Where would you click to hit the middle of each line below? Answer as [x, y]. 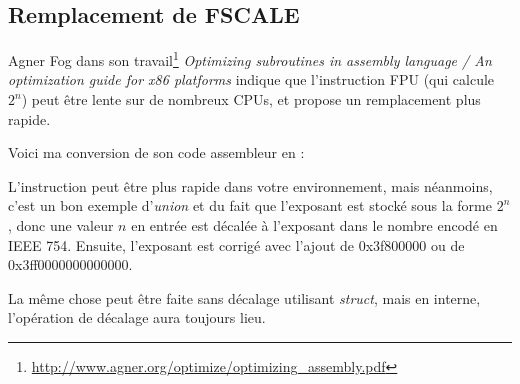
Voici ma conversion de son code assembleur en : [156, 152]
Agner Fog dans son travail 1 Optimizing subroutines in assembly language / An [250, 58]
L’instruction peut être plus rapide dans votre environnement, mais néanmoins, [250, 185]
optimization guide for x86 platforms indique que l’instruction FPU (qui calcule [251, 79]
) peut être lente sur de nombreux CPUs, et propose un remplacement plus [251, 99]
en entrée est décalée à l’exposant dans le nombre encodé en [314, 225]
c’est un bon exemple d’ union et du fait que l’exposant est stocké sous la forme [250, 205]
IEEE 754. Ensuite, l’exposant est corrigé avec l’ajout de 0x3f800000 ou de [236, 244]
